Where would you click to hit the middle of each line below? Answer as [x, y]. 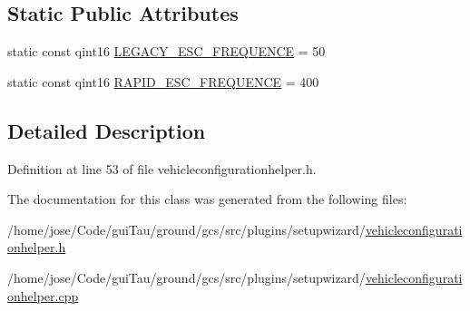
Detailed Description [107, 130]
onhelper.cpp [43, 295]
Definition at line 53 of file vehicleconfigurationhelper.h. [162, 168]
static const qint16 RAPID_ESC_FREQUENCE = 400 [163, 81]
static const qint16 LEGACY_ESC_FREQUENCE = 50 [166, 51]
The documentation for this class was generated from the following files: [207, 199]
